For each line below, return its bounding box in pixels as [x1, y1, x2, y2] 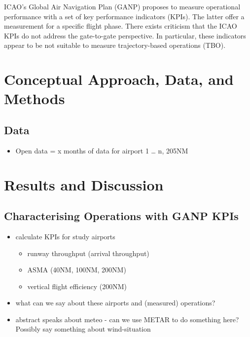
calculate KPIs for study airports [15, 231, 115, 241]
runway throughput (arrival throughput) [27, 248, 149, 258]
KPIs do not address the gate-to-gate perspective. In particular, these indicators [4, 30, 246, 40]
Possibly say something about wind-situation [15, 324, 151, 334]
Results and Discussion [4, 174, 164, 194]
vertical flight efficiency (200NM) [27, 281, 127, 291]
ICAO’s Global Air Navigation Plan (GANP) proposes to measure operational [4, 1, 241, 11]
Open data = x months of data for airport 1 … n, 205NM [15, 145, 188, 155]
